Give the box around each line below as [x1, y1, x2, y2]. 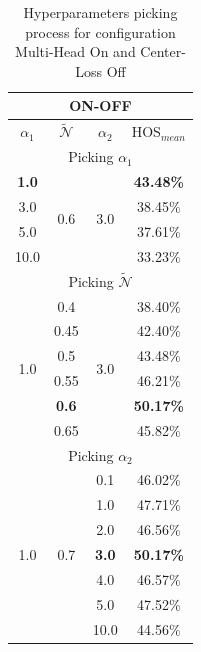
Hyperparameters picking [23, 2, 178, 22]
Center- [140, 41, 186, 62]
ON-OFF [69, 95, 132, 116]
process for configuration [25, 21, 176, 42]
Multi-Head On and [15, 41, 136, 62]
